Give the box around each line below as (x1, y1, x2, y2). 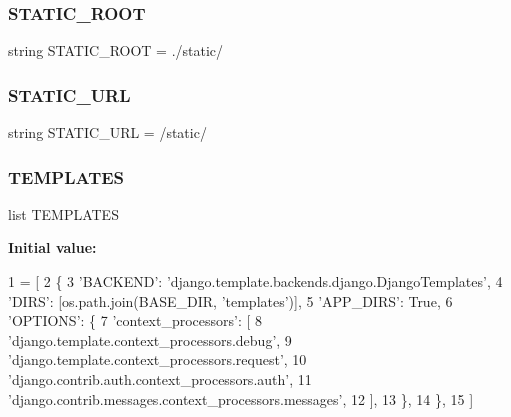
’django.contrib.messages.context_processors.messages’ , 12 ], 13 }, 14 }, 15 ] (8, 388, 474, 409)
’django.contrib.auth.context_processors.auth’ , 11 (8, 369, 312, 389)
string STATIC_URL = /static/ (8, 122, 207, 143)
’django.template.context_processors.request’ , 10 (8, 349, 307, 370)
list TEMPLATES (8, 203, 119, 224)
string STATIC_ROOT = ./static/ (8, 40, 224, 61)
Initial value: (8, 237, 97, 258)
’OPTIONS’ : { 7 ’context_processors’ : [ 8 (8, 310, 263, 331)
